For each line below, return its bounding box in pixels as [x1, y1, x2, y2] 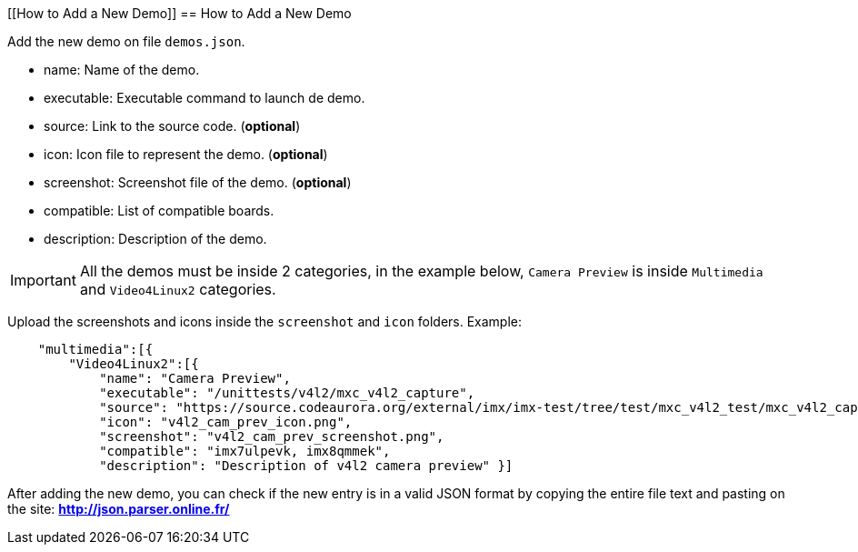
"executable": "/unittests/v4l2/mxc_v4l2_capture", [99, 386, 475, 400]
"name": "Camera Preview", [99, 371, 291, 386]
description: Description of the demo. [44, 231, 267, 246]
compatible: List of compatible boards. [44, 203, 274, 218]
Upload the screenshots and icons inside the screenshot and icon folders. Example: [7, 314, 523, 329]
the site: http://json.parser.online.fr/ [7, 501, 230, 517]
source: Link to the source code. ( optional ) [44, 118, 301, 134]
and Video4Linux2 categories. [79, 280, 276, 298]
